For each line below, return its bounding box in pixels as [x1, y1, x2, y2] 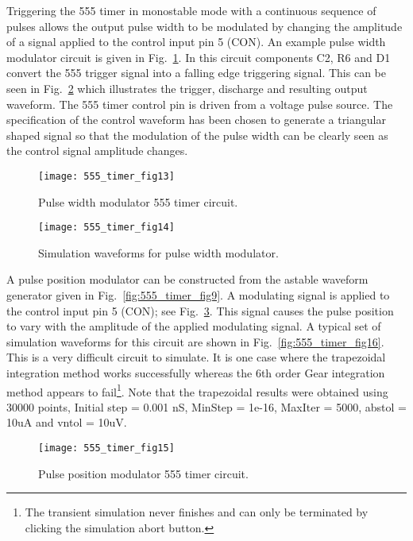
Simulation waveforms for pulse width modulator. [38, 244, 279, 261]
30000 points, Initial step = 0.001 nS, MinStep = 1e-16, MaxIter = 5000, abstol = [6, 398, 407, 415]
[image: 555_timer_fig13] [38, 170, 175, 182]
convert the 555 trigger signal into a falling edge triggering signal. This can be [6, 64, 386, 81]
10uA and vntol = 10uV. [6, 414, 127, 431]
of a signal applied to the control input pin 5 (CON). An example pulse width [6, 33, 386, 50]
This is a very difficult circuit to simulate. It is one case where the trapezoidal [6, 349, 386, 365]
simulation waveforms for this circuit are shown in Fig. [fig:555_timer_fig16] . [6, 333, 384, 350]
